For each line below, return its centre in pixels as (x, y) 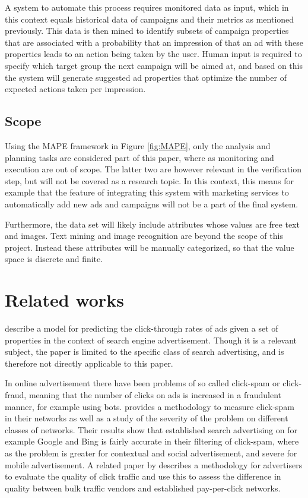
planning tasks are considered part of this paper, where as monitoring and (139, 157)
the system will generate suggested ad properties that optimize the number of (146, 77)
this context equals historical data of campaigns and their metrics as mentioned (150, 19)
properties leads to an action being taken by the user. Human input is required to (153, 54)
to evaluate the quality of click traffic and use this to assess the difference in (143, 476)
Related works (64, 300)
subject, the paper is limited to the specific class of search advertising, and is (145, 352)
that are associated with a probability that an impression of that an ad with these (154, 42)
